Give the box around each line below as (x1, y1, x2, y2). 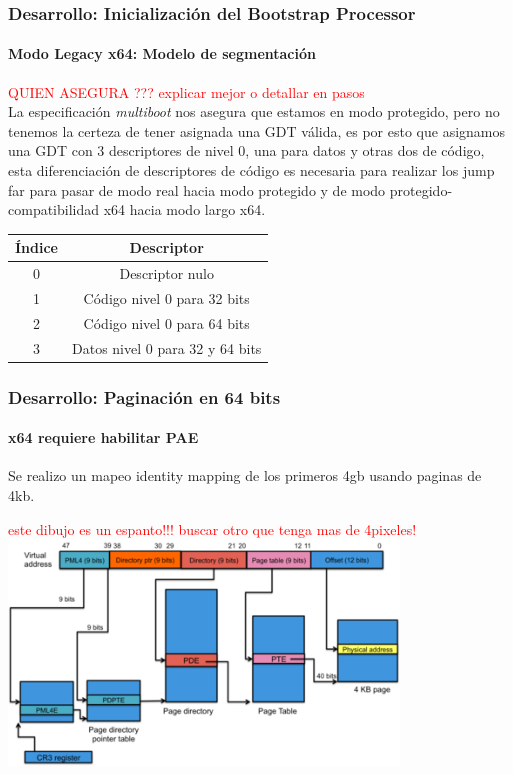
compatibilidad (8, 199, 100, 220)
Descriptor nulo (119, 263, 214, 284)
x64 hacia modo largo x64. (103, 199, 266, 220)
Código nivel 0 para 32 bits (83, 287, 250, 308)
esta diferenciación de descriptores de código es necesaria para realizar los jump (8, 160, 495, 181)
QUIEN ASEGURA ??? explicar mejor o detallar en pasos (8, 81, 365, 102)
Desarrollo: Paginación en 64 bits (8, 384, 281, 409)
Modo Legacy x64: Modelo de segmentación (8, 43, 316, 64)
